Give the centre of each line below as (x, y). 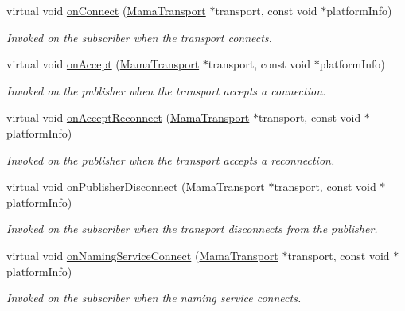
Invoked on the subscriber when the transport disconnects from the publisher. (192, 229)
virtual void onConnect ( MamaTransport (106, 10)
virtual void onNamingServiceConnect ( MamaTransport (142, 255)
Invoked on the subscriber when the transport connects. (139, 37)
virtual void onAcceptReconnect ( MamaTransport (128, 117)
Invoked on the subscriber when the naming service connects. (154, 298)
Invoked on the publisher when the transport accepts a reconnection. (171, 159)
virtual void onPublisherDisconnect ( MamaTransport (136, 187)
